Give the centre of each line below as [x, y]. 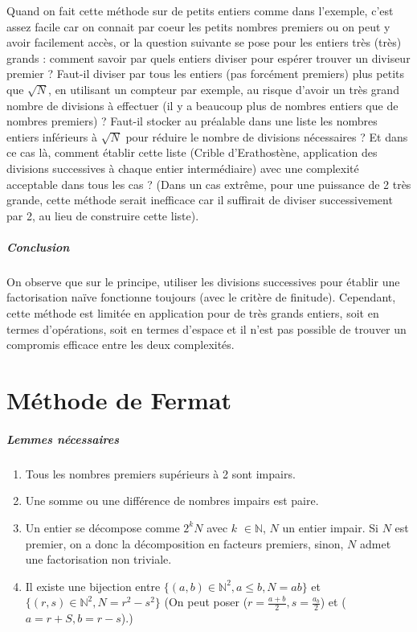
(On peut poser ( [206, 602]
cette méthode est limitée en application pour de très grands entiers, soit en [193, 313]
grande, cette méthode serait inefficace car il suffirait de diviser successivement [200, 200]
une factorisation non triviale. [98, 559]
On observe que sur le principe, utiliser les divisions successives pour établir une [203, 281]
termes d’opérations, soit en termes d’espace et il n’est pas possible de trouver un [206, 328]
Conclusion [38, 246]
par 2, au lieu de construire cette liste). [103, 215]
